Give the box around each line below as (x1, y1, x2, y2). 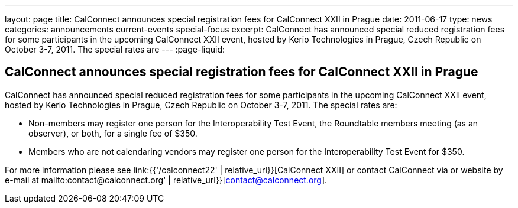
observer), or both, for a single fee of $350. (28, 128, 198, 138)
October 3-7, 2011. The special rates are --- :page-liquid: (5, 44, 225, 54)
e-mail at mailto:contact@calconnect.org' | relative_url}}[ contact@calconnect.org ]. (5, 174, 328, 185)
